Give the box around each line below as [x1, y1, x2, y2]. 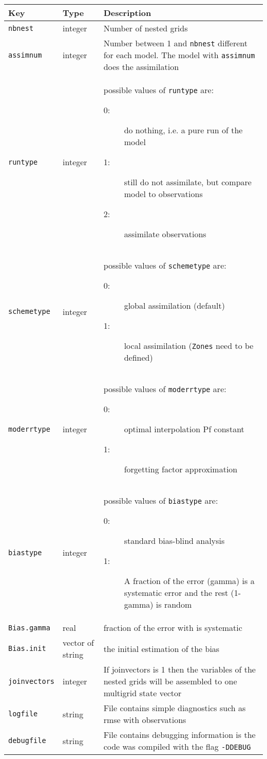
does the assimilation [103, 61, 179, 73]
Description [103, 7, 151, 19]
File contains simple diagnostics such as [103, 702, 246, 714]
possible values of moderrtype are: [103, 383, 226, 395]
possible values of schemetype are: [103, 259, 226, 271]
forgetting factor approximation [124, 463, 238, 475]
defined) [124, 351, 153, 363]
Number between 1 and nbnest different [103, 37, 247, 49]
